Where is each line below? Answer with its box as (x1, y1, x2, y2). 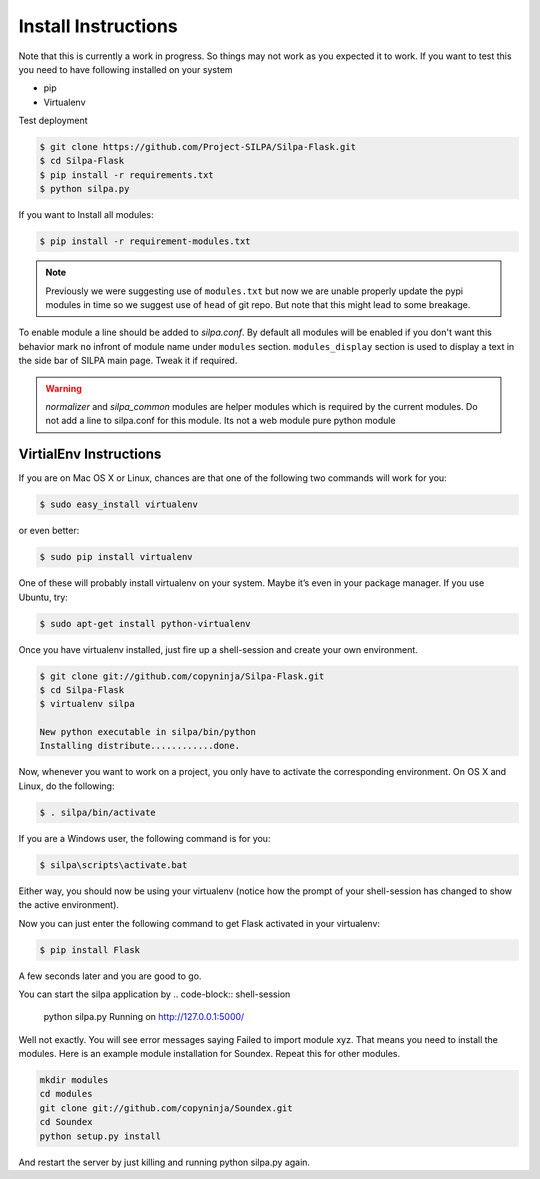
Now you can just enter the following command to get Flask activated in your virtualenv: (18, 917, 380, 929)
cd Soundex (39, 1116, 93, 1128)
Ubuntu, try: (18, 591, 69, 603)
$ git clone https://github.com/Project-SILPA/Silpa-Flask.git (39, 141, 357, 153)
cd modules (39, 1088, 93, 1100)
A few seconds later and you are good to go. (18, 970, 202, 982)
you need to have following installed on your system (18, 63, 234, 75)
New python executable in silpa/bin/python (39, 726, 257, 738)
